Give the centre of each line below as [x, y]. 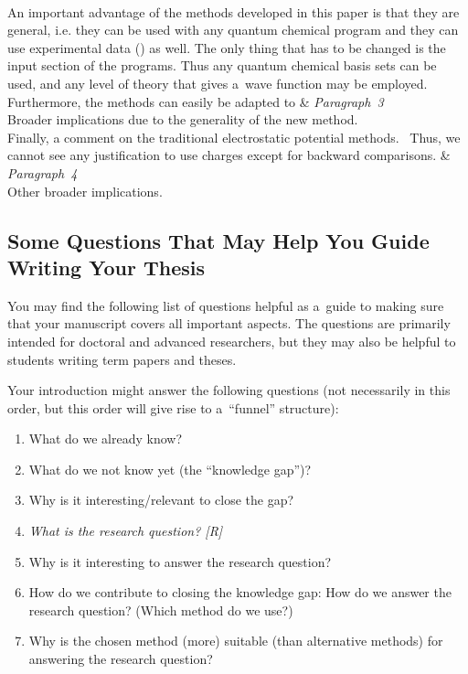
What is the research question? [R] [126, 531]
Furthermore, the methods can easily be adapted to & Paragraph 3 [196, 101]
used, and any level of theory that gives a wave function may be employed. [218, 83]
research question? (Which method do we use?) [161, 610]
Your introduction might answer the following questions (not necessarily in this [229, 390]
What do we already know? [106, 439]
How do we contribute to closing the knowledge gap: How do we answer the [240, 592]
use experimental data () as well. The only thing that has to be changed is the [227, 47]
